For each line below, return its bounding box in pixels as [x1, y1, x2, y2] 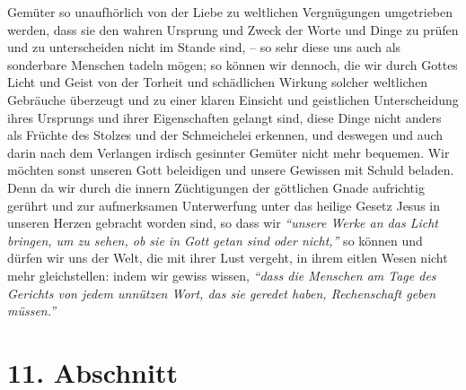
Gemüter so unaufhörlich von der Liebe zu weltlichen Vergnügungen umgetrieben [7, 3, 453, 21]
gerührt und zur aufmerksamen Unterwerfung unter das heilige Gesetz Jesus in [7, 195, 441, 214]
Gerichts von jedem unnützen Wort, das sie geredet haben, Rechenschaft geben [7, 283, 436, 302]
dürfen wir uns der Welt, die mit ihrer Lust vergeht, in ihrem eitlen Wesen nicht [7, 248, 448, 267]
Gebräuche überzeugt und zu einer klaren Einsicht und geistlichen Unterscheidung [7, 90, 459, 108]
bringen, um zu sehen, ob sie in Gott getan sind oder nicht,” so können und [7, 230, 423, 249]
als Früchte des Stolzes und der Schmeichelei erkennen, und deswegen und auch [7, 126, 444, 144]
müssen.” [7, 301, 57, 320]
